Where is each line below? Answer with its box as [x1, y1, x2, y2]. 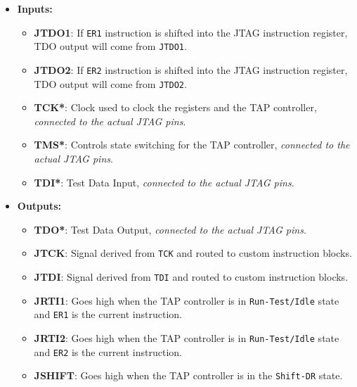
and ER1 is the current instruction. [34, 307, 182, 322]
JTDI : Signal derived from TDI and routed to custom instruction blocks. [34, 269, 349, 284]
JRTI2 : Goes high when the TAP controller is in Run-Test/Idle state [34, 331, 339, 345]
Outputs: [17, 198, 62, 213]
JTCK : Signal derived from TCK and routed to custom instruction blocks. [34, 246, 352, 260]
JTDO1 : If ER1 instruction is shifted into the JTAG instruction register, [34, 25, 348, 39]
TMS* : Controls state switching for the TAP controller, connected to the [34, 137, 350, 152]
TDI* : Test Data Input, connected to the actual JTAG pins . [34, 175, 294, 189]
